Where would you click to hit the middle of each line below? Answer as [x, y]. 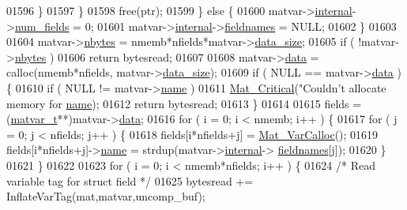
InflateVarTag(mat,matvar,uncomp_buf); [106, 196]
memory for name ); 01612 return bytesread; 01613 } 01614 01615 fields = [184, 103]
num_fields [42, 26]
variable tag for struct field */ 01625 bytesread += [130, 180]
